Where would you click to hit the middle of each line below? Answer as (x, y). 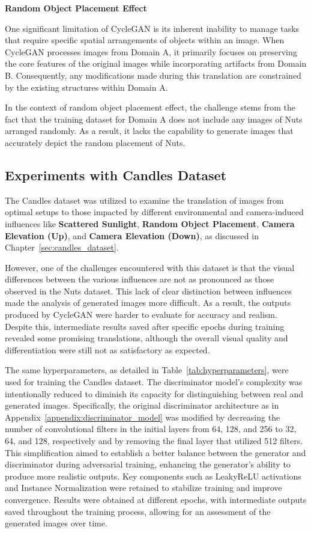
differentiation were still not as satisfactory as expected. (107, 349)
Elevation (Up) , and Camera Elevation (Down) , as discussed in (132, 235)
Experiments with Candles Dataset (116, 175)
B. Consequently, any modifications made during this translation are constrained (153, 75)
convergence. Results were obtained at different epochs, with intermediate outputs (156, 499)
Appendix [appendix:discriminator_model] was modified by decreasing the (143, 417)
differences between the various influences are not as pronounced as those (140, 279)
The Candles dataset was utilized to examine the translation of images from (144, 200)
